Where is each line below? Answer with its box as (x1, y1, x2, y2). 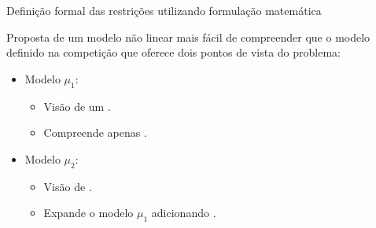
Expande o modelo (43, 204, 134, 221)
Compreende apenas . (43, 124, 147, 141)
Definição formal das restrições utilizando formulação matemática (6, 2, 322, 18)
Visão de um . (43, 97, 111, 114)
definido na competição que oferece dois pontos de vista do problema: (6, 44, 341, 61)
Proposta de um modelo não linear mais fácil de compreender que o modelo (6, 28, 370, 45)
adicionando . (151, 204, 216, 221)
